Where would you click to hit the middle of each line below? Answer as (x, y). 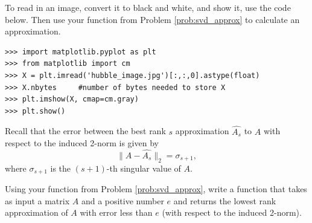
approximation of (37, 212)
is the (61, 168)
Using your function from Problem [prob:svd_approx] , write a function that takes (156, 189)
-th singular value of (144, 168)
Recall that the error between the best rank (85, 131)
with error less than (116, 212)
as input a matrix (37, 200)
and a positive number (123, 200)
